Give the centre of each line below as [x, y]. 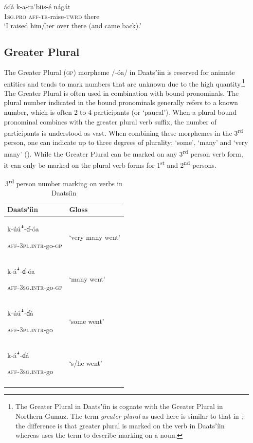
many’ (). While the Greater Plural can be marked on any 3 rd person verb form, [124, 153]
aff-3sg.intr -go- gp [35, 287]
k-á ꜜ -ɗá [18, 355]
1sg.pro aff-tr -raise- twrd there [52, 16]
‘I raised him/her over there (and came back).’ [73, 26]
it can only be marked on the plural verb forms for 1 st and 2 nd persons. [110, 164]
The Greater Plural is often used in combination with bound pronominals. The [121, 93]
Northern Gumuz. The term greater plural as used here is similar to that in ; [129, 416]
